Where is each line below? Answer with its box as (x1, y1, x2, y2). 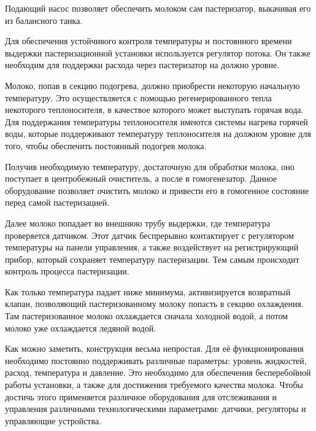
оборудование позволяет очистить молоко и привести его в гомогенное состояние (5, 184, 309, 196)
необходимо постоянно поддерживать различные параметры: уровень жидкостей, (5, 354, 307, 367)
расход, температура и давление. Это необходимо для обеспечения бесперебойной (5, 366, 311, 379)
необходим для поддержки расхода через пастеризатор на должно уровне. (5, 58, 280, 71)
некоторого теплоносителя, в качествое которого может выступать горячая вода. (5, 103, 304, 116)
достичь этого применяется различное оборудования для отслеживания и (5, 390, 277, 403)
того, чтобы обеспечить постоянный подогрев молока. (5, 139, 207, 152)
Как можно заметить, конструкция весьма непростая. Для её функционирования (5, 342, 304, 355)
